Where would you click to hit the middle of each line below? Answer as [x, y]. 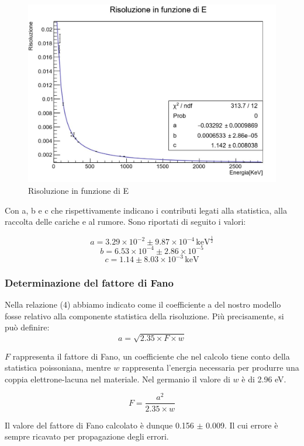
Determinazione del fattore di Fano [89, 282]
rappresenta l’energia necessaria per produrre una [210, 367]
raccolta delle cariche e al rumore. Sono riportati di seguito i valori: [125, 222]
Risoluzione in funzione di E [78, 190]
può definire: [27, 327]
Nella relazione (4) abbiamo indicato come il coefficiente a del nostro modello [143, 304]
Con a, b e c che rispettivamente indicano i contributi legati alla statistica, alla [146, 210]
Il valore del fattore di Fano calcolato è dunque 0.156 [99, 425]
